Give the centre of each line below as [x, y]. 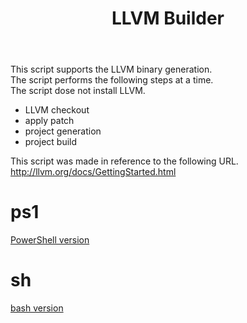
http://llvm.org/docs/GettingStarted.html [93, 172]
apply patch [49, 121]
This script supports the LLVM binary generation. [111, 69]
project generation [63, 131]
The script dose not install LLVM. [78, 91]
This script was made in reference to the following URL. [124, 161]
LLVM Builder [168, 18]
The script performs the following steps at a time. [112, 80]
